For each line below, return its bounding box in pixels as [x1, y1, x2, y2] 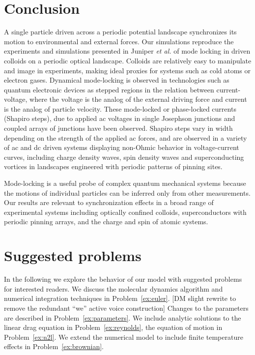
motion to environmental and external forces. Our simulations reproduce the [4, 36, 234, 46]
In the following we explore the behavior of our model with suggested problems [4, 274, 242, 284]
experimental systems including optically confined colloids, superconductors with [4, 207, 247, 217]
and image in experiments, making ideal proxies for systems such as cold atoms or [4, 65, 251, 75]
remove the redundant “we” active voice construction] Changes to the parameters [4, 302, 249, 313]
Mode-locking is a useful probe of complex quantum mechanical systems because [4, 178, 246, 188]
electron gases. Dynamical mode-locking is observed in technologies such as [4, 75, 229, 85]
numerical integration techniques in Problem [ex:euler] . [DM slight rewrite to [4, 293, 236, 303]
